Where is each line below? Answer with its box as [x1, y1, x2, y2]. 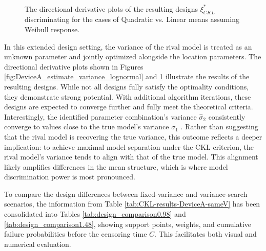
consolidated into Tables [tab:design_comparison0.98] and [4, 209, 186, 219]
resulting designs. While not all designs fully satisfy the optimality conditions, [4, 81, 249, 92]
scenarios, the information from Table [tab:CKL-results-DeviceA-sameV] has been [4, 198, 260, 209]
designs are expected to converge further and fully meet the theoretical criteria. [4, 101, 253, 112]
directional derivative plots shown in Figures [4, 61, 144, 72]
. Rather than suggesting [180, 121, 258, 132]
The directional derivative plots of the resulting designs [25, 3, 198, 14]
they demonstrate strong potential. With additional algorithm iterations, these [4, 91, 251, 102]
